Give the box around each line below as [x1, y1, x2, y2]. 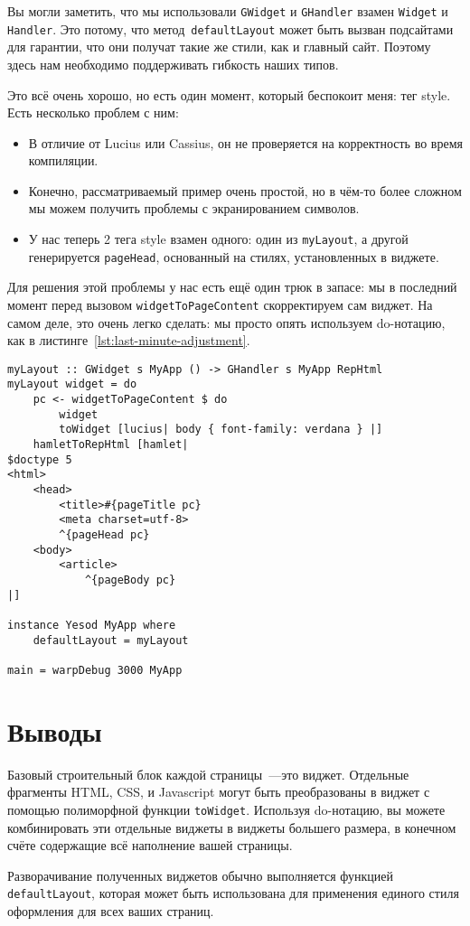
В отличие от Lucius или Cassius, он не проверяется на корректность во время [28, 133, 463, 152]
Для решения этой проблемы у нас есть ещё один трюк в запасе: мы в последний [7, 277, 457, 296]
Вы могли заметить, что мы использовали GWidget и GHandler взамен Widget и [7, 2, 448, 20]
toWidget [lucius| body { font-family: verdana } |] [59, 423, 383, 436]
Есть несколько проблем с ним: [7, 103, 179, 122]
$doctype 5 [7, 453, 72, 466]
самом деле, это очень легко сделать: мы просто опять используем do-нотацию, [7, 313, 446, 332]
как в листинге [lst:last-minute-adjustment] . [7, 331, 250, 350]
